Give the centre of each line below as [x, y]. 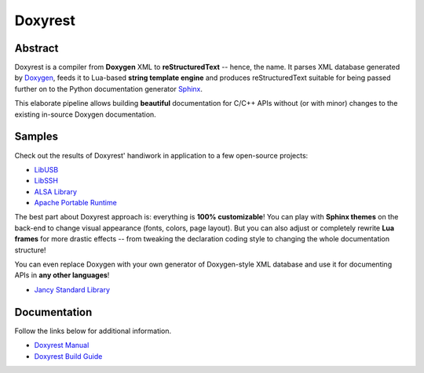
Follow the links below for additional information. [93, 331]
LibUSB [46, 169]
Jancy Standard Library [72, 289]
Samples [37, 137]
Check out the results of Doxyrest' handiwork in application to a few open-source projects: [161, 155]
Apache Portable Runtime [75, 203]
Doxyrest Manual [62, 346]
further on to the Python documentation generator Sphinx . [109, 89]
